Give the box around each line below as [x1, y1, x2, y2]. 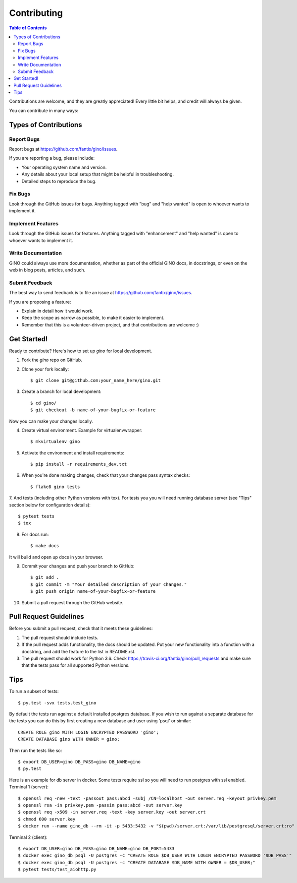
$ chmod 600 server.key [18, 816, 76, 822]
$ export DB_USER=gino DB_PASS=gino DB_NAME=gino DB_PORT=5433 [18, 846, 175, 851]
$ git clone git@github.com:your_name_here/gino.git [30, 378, 161, 383]
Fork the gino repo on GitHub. [21, 357, 83, 363]
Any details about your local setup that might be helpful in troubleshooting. [21, 171, 174, 177]
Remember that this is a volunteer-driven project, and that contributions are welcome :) [21, 321, 199, 327]
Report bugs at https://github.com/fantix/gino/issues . [9, 146, 118, 152]
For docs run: [21, 531, 49, 537]
